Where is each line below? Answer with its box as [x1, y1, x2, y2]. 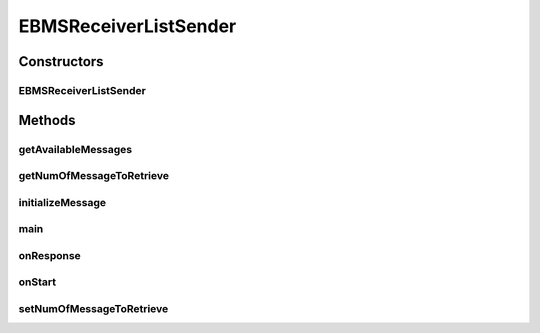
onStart [18, 275, 57, 289]
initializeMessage [18, 195, 107, 209]
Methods [18, 111, 76, 129]
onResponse [18, 248, 82, 262]
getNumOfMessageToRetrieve [18, 169, 170, 183]
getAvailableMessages [18, 142, 133, 156]
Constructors [18, 53, 104, 70]
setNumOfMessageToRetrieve [18, 301, 169, 315]
